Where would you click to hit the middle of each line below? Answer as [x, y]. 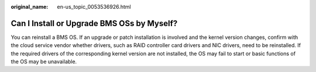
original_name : [30, 7]
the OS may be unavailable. [44, 62]
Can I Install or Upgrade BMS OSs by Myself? [94, 23]
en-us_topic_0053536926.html [94, 7]
